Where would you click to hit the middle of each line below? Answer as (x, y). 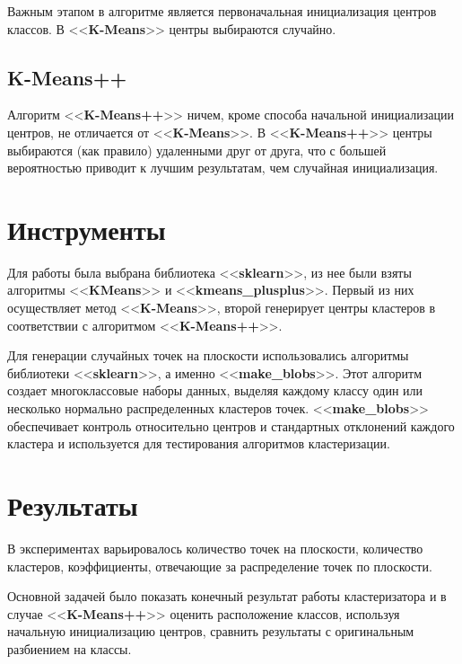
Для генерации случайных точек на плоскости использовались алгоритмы (208, 355)
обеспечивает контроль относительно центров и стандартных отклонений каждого (231, 425)
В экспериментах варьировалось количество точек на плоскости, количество (215, 548)
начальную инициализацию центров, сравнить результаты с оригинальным (211, 631)
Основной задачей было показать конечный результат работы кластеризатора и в (227, 596)
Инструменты (87, 229)
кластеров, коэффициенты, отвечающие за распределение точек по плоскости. (220, 566)
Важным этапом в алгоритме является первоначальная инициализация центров (222, 11)
